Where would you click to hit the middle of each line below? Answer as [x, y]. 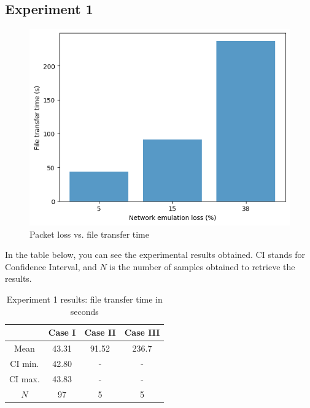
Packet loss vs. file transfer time [89, 234]
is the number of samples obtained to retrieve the [202, 266]
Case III [142, 332]
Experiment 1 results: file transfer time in [84, 299]
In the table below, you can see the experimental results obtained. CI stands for [155, 255]
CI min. [25, 363]
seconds [84, 311]
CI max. [25, 378]
